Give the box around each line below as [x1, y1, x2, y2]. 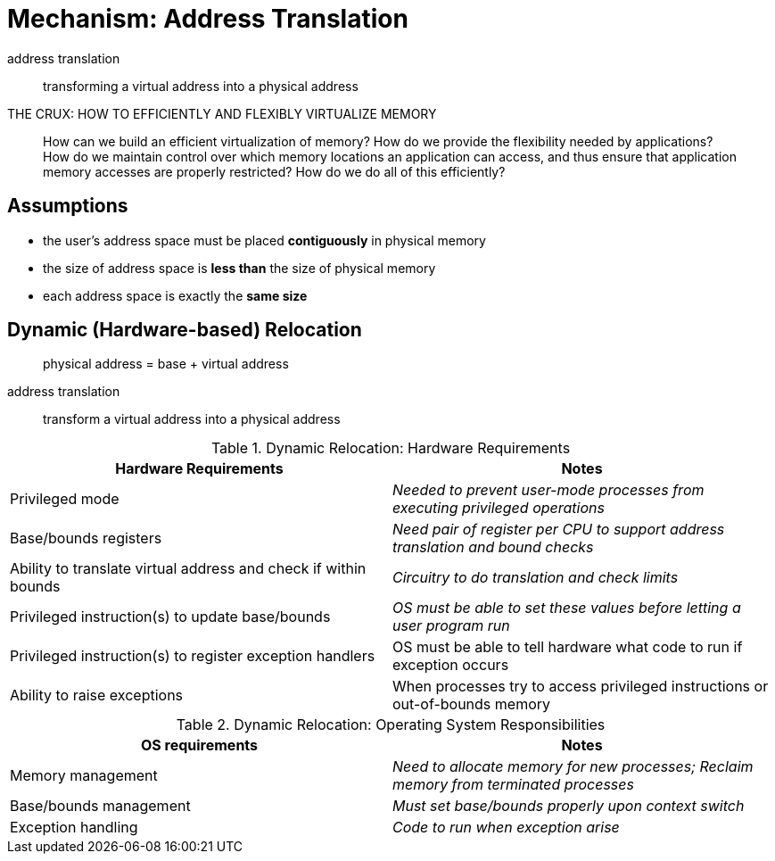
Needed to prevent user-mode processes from [392, 481, 705, 500]
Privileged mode [10, 490, 120, 509]
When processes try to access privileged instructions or [392, 677, 769, 696]
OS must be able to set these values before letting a [392, 599, 741, 617]
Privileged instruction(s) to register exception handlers [10, 647, 375, 666]
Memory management [10, 766, 158, 785]
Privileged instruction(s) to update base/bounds [10, 608, 331, 626]
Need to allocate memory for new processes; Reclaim [392, 758, 754, 776]
